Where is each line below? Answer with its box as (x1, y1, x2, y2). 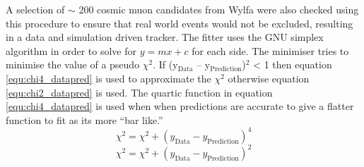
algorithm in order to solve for (6, 43, 136, 58)
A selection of (6, 2, 65, 16)
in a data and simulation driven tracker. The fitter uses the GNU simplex (6, 30, 324, 44)
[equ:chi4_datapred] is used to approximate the (6, 70, 211, 85)
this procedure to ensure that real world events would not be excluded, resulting (6, 16, 353, 30)
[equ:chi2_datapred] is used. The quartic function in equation (6, 85, 273, 99)
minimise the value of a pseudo (6, 57, 140, 72)
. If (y (153, 57, 178, 72)
